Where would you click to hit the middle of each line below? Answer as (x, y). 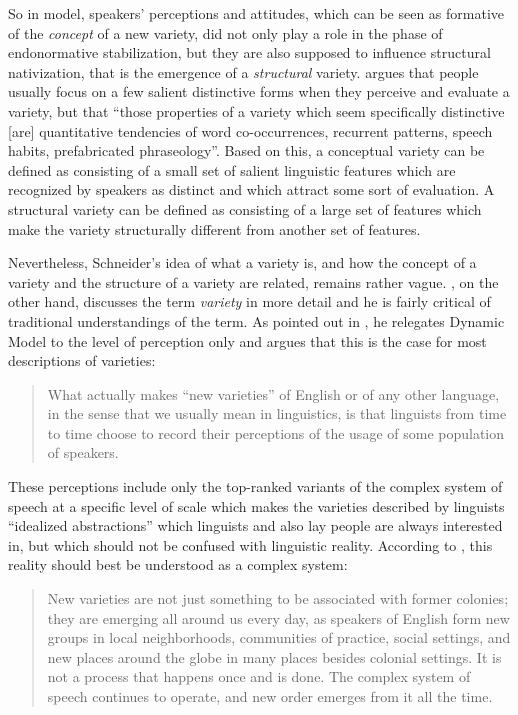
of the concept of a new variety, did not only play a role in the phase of (225, 32)
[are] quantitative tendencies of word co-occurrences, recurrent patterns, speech (250, 130)
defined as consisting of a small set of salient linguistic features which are (232, 169)
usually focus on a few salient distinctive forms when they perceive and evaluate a (259, 91)
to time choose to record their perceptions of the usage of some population (276, 432)
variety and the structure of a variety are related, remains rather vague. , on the (253, 281)
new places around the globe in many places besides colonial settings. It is (274, 656)
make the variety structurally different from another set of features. (214, 228)
